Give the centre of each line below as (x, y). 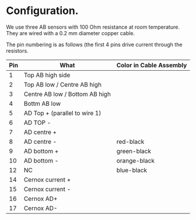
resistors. (17, 50)
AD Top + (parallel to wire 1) (62, 113)
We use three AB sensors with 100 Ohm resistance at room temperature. (93, 27)
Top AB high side (47, 75)
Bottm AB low (42, 104)
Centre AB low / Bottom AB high (67, 94)
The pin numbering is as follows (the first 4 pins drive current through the (94, 44)
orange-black (136, 160)
